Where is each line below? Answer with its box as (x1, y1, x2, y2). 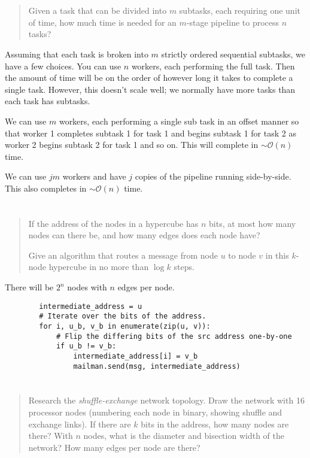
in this (265, 248, 289, 261)
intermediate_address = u (39, 302, 142, 311)
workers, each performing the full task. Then (131, 59, 295, 72)
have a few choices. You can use (5, 59, 121, 72)
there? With (28, 429, 73, 442)
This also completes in (5, 181, 87, 194)
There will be (5, 281, 54, 293)
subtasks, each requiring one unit (179, 4, 300, 17)
